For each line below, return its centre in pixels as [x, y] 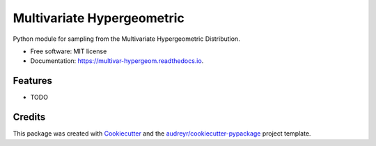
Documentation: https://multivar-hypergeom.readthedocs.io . [117, 61]
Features [32, 81]
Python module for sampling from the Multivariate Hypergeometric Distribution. [126, 39]
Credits [29, 117]
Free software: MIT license [69, 51]
